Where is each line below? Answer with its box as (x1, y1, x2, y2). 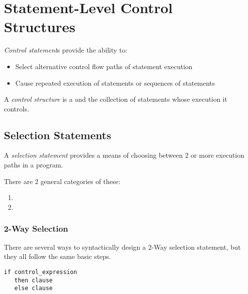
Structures (4, 17, 76, 37)
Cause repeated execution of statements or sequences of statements (15, 77, 215, 88)
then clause (14, 276, 53, 284)
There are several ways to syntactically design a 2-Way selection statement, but (4, 241, 241, 252)
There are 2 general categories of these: (4, 176, 121, 186)
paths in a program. (4, 160, 63, 170)
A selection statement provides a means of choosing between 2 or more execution (4, 150, 245, 160)
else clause (14, 285, 53, 292)
